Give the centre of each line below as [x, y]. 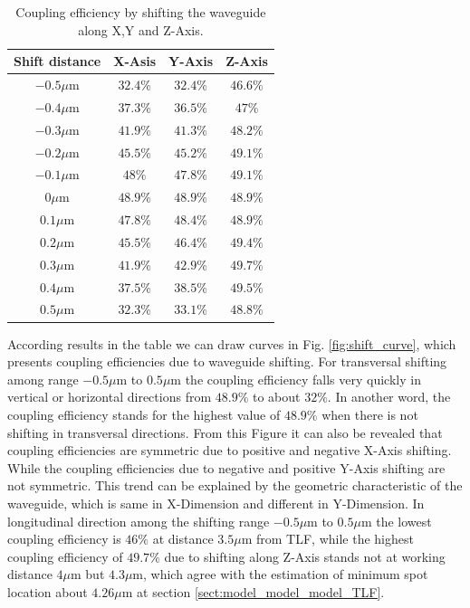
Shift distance [58, 61]
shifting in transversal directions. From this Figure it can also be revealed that [225, 432]
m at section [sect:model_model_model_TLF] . [253, 591]
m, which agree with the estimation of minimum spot [280, 574]
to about [276, 397]
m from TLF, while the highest [327, 539]
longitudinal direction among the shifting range [139, 521]
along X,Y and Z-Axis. [141, 29]
